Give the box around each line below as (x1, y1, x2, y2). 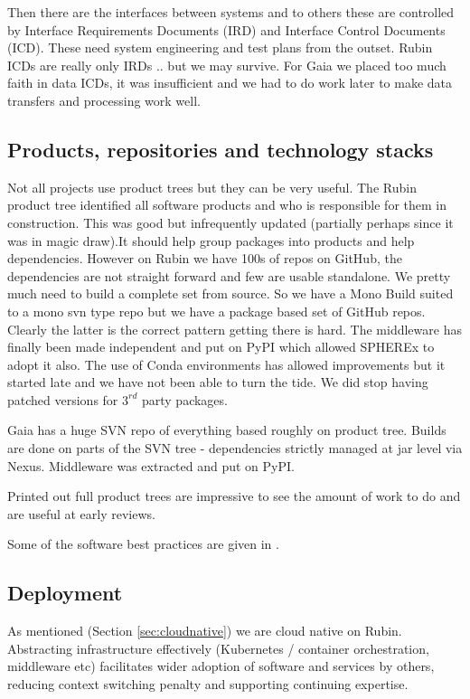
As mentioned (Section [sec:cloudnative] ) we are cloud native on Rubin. (7, 621, 402, 640)
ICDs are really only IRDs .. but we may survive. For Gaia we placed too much (7, 55, 446, 74)
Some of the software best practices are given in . (7, 534, 279, 553)
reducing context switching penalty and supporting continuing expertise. (7, 675, 409, 694)
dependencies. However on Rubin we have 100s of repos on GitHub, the (7, 249, 402, 268)
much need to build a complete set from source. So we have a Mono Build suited (7, 284, 454, 303)
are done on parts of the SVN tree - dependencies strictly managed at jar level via (7, 439, 463, 458)
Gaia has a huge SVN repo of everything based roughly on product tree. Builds (7, 420, 446, 439)
